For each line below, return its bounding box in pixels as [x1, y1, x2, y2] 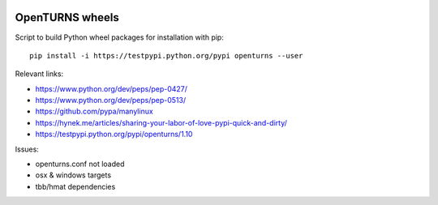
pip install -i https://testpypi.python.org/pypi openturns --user [29, 51, 303, 60]
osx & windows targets [35, 170, 112, 180]
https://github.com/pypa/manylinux [35, 106, 153, 117]
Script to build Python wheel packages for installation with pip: [15, 32, 225, 42]
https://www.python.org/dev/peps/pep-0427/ [35, 83, 188, 93]
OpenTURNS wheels [15, 11, 119, 24]
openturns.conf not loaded [35, 159, 125, 169]
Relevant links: [15, 69, 64, 79]
